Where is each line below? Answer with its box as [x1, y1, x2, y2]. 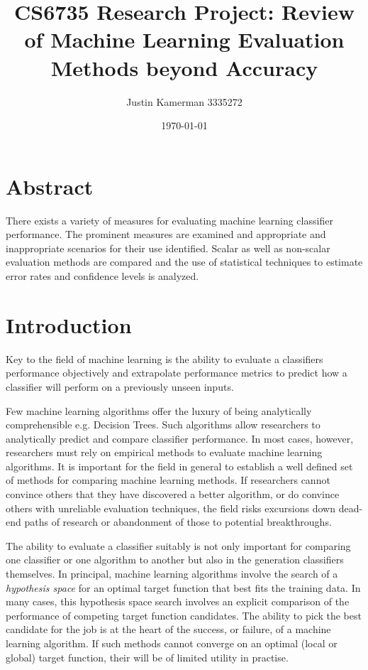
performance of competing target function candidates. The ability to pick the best [6, 607, 362, 622]
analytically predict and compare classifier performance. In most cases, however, [6, 431, 354, 445]
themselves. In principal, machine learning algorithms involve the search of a [6, 566, 338, 581]
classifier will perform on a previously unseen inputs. [6, 379, 234, 394]
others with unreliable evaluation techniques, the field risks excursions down [6, 500, 335, 515]
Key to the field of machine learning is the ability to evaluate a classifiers [6, 351, 323, 366]
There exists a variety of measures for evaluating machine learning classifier [6, 212, 333, 227]
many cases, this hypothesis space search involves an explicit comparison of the [6, 594, 350, 609]
